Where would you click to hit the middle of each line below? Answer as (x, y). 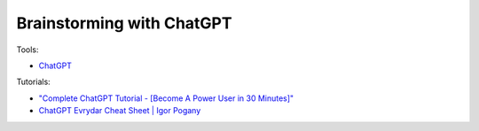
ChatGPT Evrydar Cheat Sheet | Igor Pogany (120, 111)
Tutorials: (33, 82)
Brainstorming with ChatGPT (124, 23)
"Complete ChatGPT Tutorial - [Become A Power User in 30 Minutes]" (166, 98)
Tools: (27, 50)
